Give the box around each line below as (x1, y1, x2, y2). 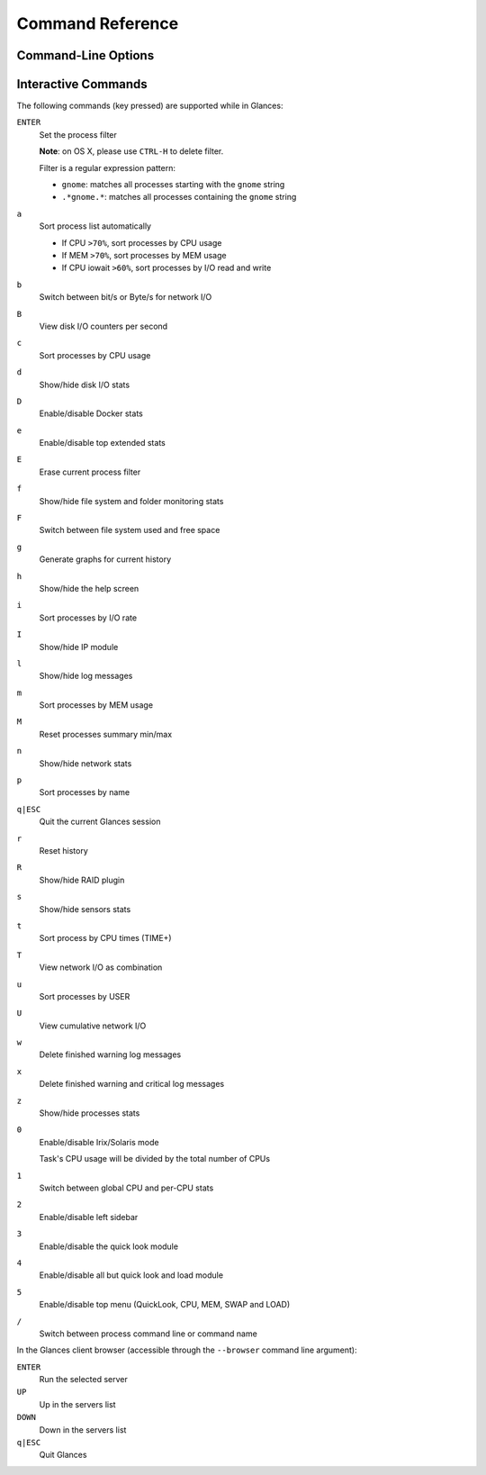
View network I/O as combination (39, 962, 163, 973)
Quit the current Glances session (39, 816, 161, 828)
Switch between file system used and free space (39, 525, 220, 536)
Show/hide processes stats (39, 1108, 140, 1118)
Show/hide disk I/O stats (39, 379, 130, 390)
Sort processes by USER (39, 991, 130, 1001)
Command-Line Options (16, 48, 155, 63)
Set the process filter (39, 129, 117, 140)
